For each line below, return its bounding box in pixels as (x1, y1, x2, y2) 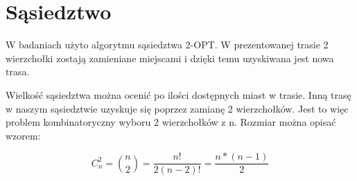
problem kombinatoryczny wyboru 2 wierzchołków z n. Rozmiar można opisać (6, 115, 336, 129)
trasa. (6, 64, 30, 79)
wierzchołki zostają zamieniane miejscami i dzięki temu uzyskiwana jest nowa (6, 50, 334, 65)
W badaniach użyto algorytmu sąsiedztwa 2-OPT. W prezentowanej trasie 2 (6, 37, 329, 52)
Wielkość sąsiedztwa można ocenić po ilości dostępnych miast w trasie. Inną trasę (6, 87, 351, 102)
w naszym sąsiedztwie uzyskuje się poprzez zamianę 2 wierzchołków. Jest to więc (6, 101, 349, 115)
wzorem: (6, 128, 41, 142)
